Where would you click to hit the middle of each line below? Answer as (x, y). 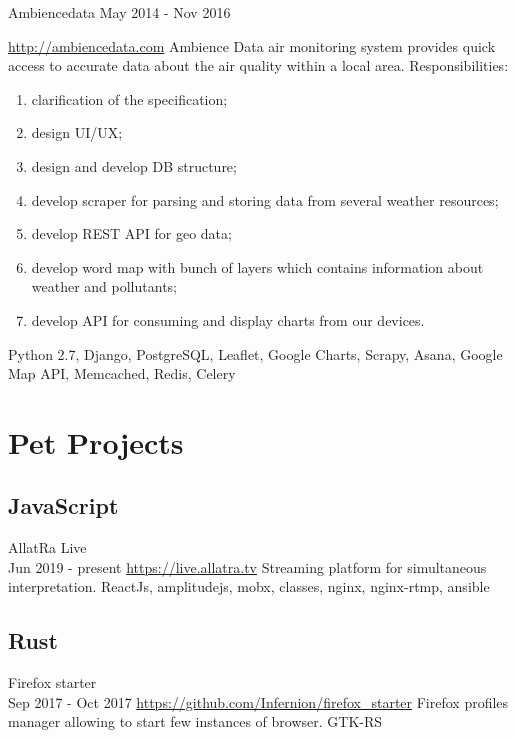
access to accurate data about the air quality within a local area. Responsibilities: (258, 65)
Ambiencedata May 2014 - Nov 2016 (119, 12)
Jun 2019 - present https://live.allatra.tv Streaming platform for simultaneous (247, 566)
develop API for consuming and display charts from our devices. (228, 319)
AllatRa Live (47, 547)
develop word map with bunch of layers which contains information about (257, 266)
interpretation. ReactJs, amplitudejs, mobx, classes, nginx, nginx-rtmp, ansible (249, 586)
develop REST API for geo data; (131, 233)
